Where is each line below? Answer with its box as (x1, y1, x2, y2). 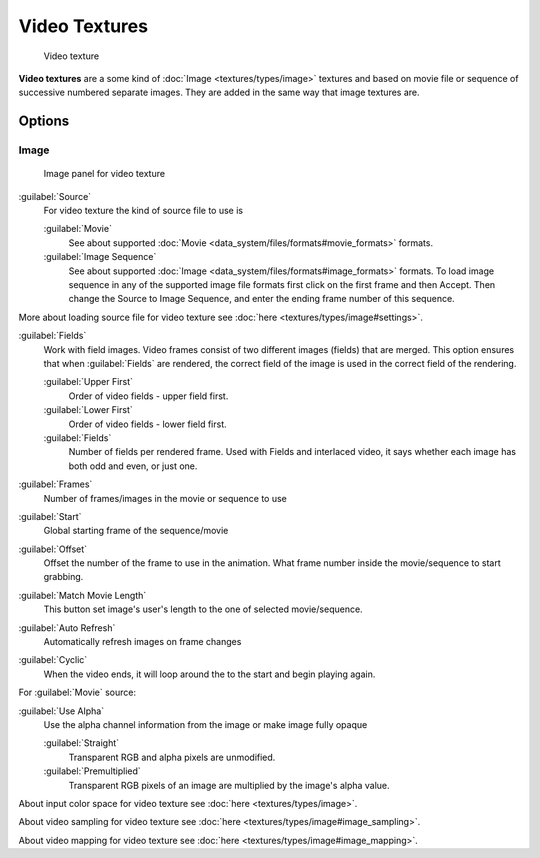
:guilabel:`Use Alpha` (18, 705, 105, 717)
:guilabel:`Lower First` (43, 404, 134, 416)
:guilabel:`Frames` (18, 478, 93, 490)
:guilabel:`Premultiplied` (43, 765, 142, 777)
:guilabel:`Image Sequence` (43, 251, 157, 263)
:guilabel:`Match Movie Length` (18, 589, 147, 601)
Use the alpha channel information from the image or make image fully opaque (43, 718, 368, 730)
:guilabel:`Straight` (43, 737, 120, 749)
